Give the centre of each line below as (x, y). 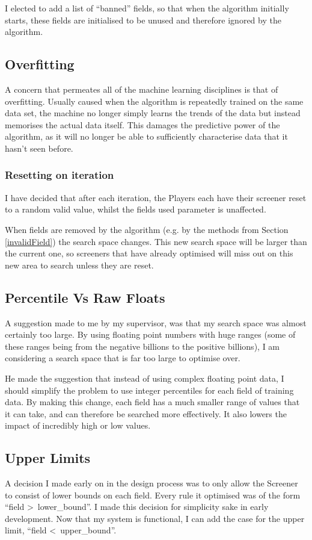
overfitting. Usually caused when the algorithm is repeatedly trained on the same (154, 101)
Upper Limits (48, 458)
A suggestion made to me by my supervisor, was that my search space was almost (156, 322)
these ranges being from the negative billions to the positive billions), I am (142, 346)
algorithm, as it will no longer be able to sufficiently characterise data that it (146, 136)
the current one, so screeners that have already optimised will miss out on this (149, 253)
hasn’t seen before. (39, 148)
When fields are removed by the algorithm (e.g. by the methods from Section (147, 229)
